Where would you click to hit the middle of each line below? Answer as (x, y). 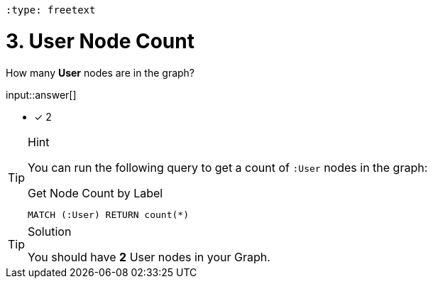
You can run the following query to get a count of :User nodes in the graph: (228, 167)
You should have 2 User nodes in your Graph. (149, 257)
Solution (50, 231)
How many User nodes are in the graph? (100, 72)
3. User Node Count (100, 41)
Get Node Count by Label (95, 193)
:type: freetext (51, 10)
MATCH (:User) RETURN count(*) (108, 214)
